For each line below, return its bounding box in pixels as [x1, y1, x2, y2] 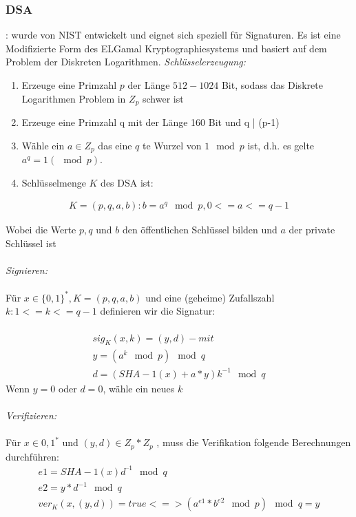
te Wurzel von [143, 138, 202, 152]
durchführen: [6, 449, 59, 463]
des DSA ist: [101, 175, 154, 189]
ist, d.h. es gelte [247, 138, 315, 152]
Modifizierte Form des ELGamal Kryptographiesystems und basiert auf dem [6, 41, 327, 55]
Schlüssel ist [6, 235, 56, 250]
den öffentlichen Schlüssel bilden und [122, 222, 278, 237]
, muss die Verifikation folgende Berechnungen [156, 435, 351, 450]
